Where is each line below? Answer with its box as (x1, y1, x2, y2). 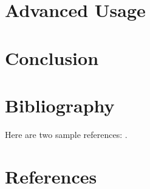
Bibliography (5, 92, 115, 117)
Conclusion (5, 45, 99, 70)
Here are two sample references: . (5, 128, 128, 140)
